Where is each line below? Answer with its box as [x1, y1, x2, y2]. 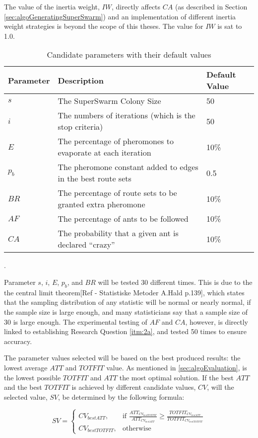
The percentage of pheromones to [58, 135, 174, 147]
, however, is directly [185, 316, 248, 327]
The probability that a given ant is [58, 227, 179, 239]
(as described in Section [175, 1, 248, 11]
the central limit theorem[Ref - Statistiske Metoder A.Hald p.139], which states [4, 287, 245, 297]
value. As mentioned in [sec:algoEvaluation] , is [106, 362, 247, 372]
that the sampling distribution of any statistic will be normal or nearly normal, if [4, 297, 251, 307]
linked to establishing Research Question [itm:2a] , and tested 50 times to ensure [4, 326, 247, 337]
